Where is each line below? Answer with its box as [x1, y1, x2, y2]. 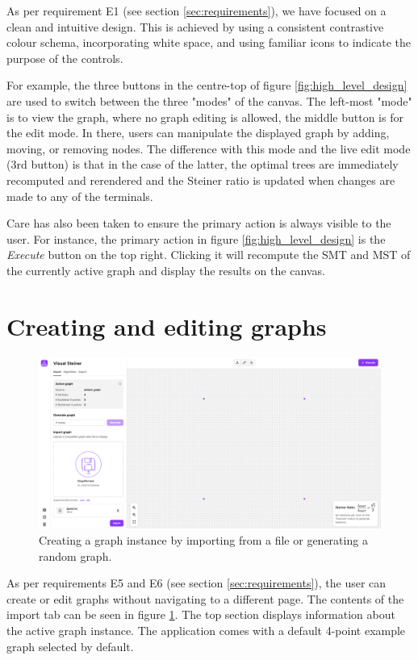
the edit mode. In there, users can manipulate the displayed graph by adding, [6, 124, 390, 141]
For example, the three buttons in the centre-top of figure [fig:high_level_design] [6, 77, 408, 94]
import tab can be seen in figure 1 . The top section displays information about [6, 606, 395, 623]
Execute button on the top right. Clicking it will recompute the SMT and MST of [6, 246, 411, 263]
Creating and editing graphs [6, 309, 327, 342]
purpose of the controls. [6, 49, 123, 66]
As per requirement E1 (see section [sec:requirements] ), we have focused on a [6, 2, 387, 19]
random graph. [39, 547, 112, 564]
